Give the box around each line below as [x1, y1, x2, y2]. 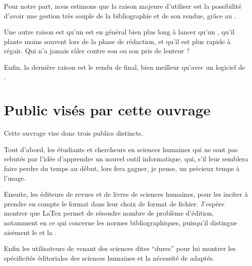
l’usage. [4, 172, 26, 183]
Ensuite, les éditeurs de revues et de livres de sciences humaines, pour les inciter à [4, 189, 248, 199]
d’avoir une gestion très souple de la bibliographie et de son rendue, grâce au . [4, 10, 236, 20]
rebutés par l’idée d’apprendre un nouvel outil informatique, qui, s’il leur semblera [4, 154, 249, 164]
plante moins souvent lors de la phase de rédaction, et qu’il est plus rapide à [4, 36, 231, 46]
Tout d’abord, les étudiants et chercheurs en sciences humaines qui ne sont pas [4, 144, 238, 154]
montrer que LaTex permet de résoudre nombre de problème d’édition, [4, 208, 214, 218]
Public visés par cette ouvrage [4, 100, 211, 120]
